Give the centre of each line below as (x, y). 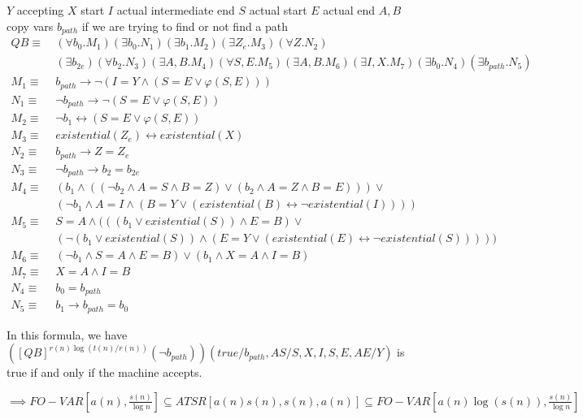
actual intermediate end (176, 10)
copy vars (30, 26)
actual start (278, 10)
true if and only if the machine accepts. (104, 372)
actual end (349, 10)
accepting (40, 10)
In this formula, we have (67, 334)
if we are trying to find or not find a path (185, 26)
